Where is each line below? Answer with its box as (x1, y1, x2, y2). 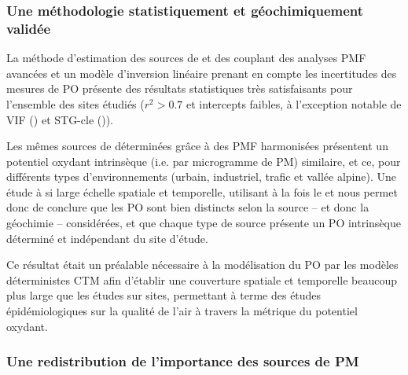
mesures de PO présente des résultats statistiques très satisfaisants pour (6, 80, 353, 97)
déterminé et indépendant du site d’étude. (6, 230, 208, 246)
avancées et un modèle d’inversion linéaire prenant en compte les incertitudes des (6, 64, 397, 81)
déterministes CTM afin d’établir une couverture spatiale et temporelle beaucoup (6, 271, 398, 288)
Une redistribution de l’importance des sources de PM (6, 351, 359, 371)
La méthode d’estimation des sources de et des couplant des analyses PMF (6, 50, 366, 66)
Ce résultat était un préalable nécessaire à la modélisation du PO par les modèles (6, 256, 399, 273)
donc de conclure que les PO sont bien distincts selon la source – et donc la (6, 199, 369, 215)
